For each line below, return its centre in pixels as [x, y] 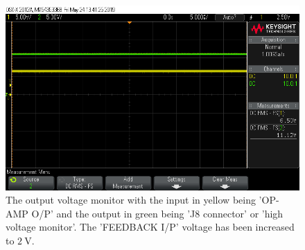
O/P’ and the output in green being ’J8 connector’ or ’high [157, 213]
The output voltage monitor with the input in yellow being [131, 200]
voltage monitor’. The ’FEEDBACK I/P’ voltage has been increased [150, 227]
